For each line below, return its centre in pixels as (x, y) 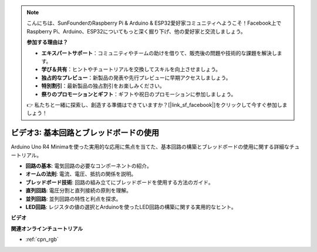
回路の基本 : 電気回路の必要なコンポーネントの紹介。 (89, 166)
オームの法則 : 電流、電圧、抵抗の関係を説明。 (81, 174)
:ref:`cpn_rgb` (42, 239)
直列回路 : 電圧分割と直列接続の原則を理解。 (78, 190)
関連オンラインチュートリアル (47, 229)
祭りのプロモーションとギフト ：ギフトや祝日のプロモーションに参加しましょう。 (139, 94)
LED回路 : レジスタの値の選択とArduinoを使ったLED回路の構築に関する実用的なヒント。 (131, 207)
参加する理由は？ (47, 42)
